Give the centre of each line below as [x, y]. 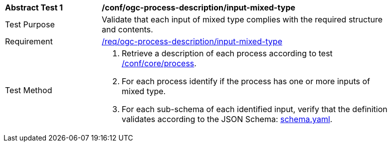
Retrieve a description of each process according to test [227, 53]
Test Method [29, 90]
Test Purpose [30, 24]
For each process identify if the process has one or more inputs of [246, 81]
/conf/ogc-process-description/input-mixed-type [199, 7]
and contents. [127, 29]
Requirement [29, 41]
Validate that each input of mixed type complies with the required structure [242, 19]
